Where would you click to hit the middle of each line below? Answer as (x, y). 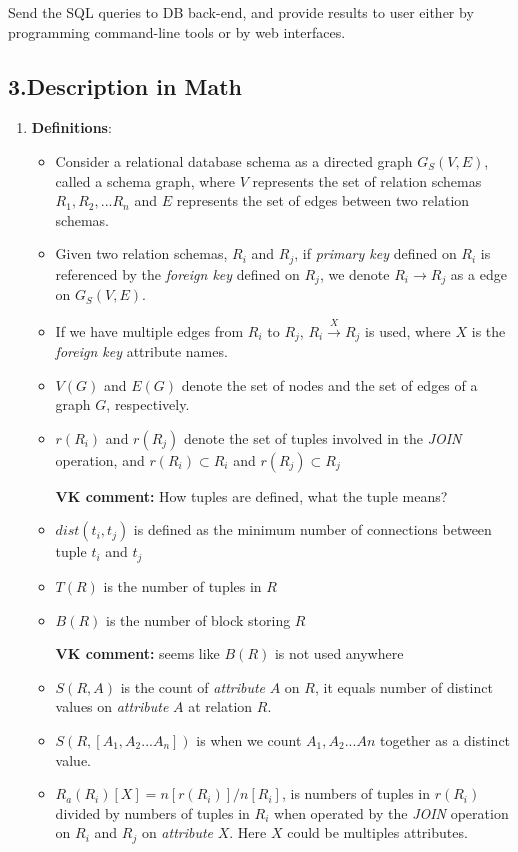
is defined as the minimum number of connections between (312, 529)
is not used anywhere (339, 653)
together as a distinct (445, 739)
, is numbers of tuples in (355, 793)
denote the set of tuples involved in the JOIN (323, 437)
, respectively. (148, 404)
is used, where (408, 330)
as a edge (478, 273)
